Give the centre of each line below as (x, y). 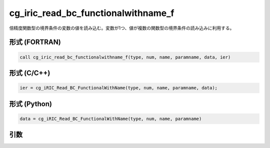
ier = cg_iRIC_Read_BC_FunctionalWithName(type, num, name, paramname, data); (118, 88)
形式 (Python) (31, 104)
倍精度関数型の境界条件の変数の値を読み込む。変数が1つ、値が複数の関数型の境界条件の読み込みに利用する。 (122, 28)
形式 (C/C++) (30, 73)
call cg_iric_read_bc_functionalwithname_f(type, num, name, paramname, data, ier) (125, 57)
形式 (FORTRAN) (35, 42)
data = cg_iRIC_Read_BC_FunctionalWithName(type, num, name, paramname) (111, 118)
